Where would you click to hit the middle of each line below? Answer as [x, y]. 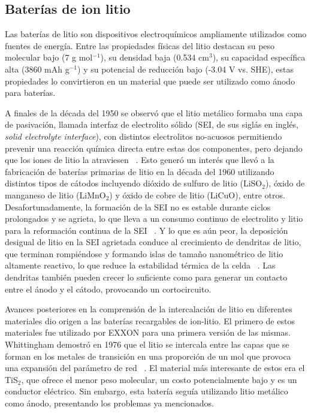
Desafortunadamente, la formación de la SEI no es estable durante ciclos [138, 206]
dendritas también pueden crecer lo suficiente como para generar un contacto [146, 277]
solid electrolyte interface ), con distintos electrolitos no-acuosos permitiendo [144, 136]
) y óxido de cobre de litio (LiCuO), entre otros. [197, 195]
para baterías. [30, 93]
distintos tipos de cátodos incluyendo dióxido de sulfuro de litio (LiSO [134, 183]
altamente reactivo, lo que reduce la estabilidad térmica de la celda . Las [140, 265]
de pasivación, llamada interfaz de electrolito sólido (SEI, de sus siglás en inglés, [152, 124]
